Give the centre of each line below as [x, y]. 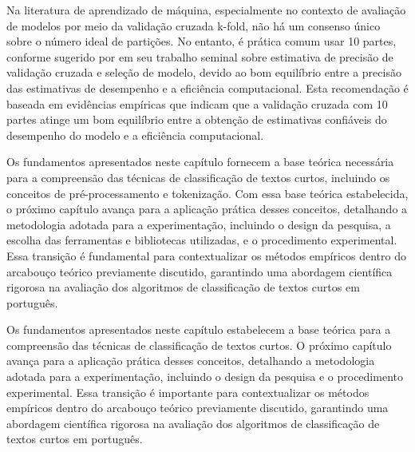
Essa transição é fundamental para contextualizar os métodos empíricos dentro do [206, 255]
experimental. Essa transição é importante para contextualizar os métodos [188, 392]
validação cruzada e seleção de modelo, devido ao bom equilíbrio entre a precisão [204, 72]
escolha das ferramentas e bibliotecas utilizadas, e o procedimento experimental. [202, 240]
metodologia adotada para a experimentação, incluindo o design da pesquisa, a [199, 224]
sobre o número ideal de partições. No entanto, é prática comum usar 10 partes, [202, 41]
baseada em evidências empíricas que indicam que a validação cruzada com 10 [197, 103]
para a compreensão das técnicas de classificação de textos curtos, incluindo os [198, 177]
